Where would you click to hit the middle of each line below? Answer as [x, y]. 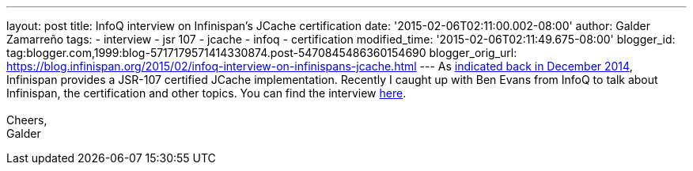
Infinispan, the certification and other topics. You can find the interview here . [206, 93]
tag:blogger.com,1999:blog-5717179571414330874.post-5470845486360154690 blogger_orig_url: [262, 53]
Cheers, [27, 120]
